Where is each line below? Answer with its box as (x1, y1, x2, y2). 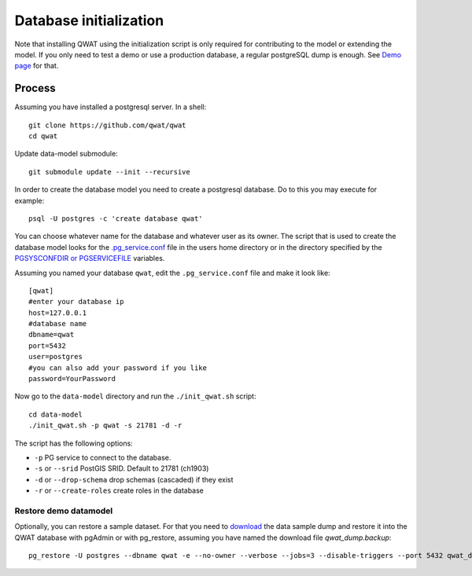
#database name (28, 319, 87, 328)
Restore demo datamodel (14, 505, 113, 516)
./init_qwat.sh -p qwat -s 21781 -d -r (28, 421, 183, 430)
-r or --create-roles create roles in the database (34, 486, 205, 495)
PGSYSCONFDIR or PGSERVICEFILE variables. (14, 254, 165, 263)
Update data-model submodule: (14, 149, 118, 159)
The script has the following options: (14, 438, 133, 448)
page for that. (14, 61, 59, 71)
